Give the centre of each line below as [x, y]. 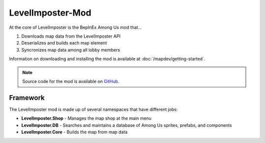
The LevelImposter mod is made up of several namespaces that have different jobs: [93, 109]
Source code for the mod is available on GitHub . [71, 81]
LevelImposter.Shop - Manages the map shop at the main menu [86, 118]
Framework [27, 98]
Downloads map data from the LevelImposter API [71, 36]
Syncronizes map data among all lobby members [71, 50]
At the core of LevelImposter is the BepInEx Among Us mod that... [76, 27]
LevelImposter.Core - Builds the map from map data [74, 132]
